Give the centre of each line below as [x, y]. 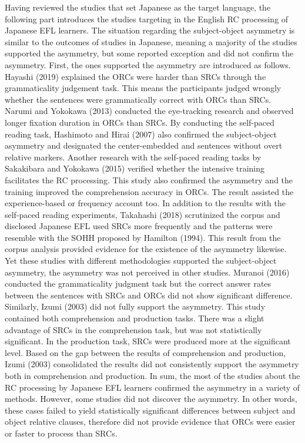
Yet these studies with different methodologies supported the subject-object [141, 261]
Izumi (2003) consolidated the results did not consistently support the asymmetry [152, 364]
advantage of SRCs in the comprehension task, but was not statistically [133, 329]
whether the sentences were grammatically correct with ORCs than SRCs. [138, 99]
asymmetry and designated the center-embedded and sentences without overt [144, 145]
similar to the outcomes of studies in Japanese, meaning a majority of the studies [151, 41]
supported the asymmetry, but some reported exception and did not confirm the [149, 53]
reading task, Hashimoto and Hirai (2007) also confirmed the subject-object [141, 134]
